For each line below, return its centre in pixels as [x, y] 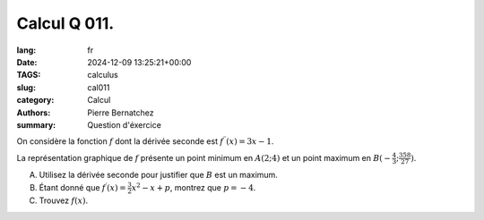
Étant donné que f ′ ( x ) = [82, 187]
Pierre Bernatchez [121, 113]
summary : [36, 124]
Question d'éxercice [124, 124]
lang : [26, 50]
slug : [26, 87]
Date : [27, 62]
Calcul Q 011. [65, 23]
